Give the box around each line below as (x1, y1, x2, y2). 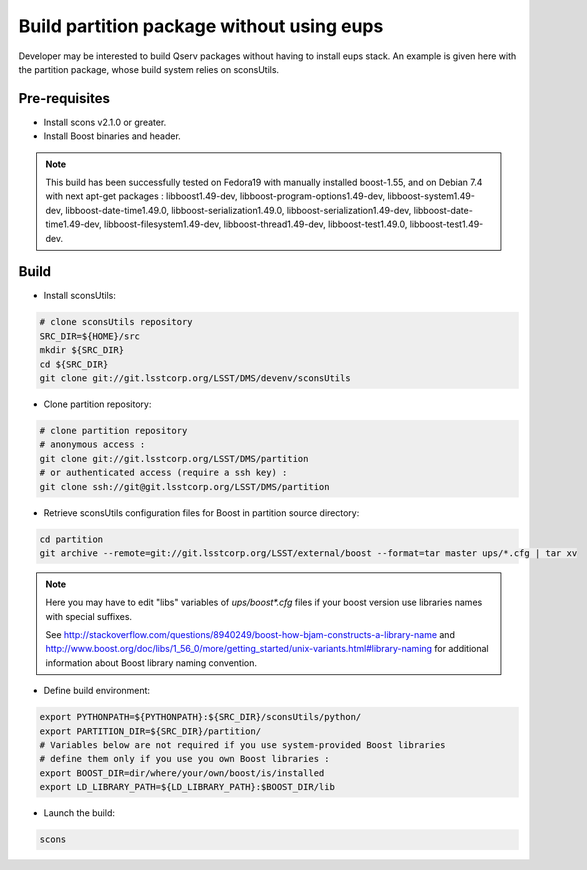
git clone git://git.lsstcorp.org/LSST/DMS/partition (39, 453, 309, 464)
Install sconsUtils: (43, 290, 117, 302)
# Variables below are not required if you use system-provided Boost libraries (39, 740, 446, 751)
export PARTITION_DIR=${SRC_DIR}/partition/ (39, 725, 262, 737)
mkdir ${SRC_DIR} (39, 345, 125, 356)
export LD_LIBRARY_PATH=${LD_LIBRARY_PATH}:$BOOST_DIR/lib (39, 781, 335, 793)
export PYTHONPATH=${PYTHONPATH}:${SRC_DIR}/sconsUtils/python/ (39, 711, 362, 723)
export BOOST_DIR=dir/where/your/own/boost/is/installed (39, 767, 325, 779)
